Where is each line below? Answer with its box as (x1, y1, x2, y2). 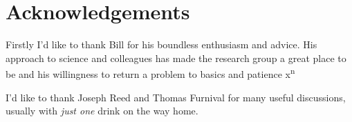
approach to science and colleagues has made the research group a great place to (6, 50, 346, 65)
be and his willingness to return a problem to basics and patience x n (6, 65, 295, 81)
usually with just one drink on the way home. (6, 103, 198, 118)
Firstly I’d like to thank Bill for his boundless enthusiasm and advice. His (6, 37, 317, 52)
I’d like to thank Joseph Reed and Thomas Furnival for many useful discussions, (6, 90, 346, 104)
